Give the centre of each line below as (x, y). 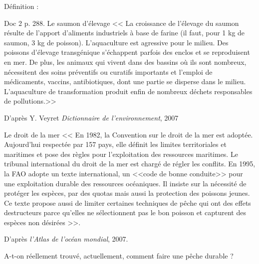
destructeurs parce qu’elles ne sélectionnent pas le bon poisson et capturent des (125, 212)
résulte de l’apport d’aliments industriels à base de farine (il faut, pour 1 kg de (125, 33)
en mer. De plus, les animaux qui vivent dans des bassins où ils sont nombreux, (125, 62)
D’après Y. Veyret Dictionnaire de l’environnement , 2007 (91, 117)
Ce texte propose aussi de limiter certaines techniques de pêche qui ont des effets (128, 202)
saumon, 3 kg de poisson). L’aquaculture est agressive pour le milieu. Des (116, 42)
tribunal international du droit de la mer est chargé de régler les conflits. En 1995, (130, 164)
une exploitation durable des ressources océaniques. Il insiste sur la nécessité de (125, 183)
